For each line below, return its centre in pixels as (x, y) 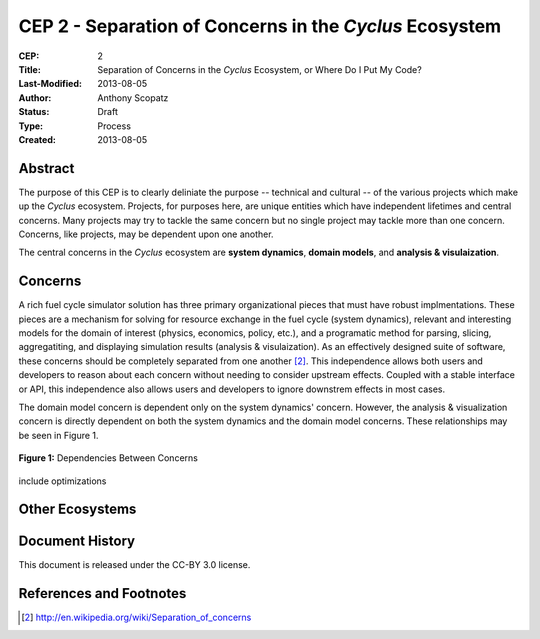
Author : (35, 97)
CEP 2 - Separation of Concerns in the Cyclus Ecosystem (260, 26)
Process (114, 126)
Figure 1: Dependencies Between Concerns (108, 458)
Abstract (46, 168)
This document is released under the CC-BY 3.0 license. (134, 565)
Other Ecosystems (77, 509)
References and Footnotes (102, 593)
